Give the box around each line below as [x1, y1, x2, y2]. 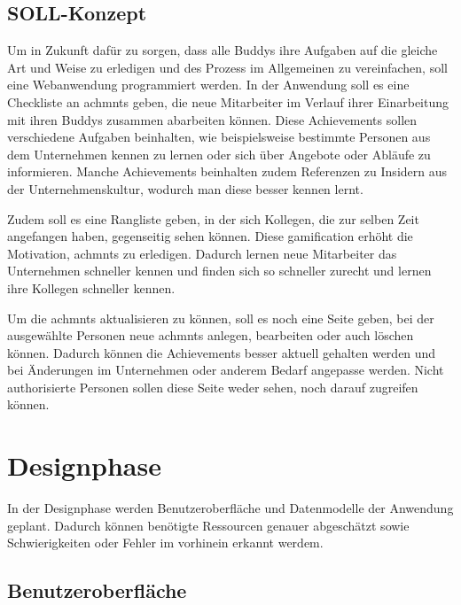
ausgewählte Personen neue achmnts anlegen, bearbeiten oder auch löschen [7, 326, 414, 345]
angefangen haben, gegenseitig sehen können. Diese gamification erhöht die [7, 227, 413, 245]
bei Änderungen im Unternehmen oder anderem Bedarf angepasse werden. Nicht [7, 361, 444, 379]
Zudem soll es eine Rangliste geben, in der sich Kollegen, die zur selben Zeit [7, 209, 419, 228]
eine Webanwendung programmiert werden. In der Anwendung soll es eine [7, 75, 410, 94]
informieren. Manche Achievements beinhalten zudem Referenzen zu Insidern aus [7, 162, 448, 181]
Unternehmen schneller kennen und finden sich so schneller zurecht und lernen [7, 261, 432, 280]
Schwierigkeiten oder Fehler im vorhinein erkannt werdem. [7, 533, 324, 552]
